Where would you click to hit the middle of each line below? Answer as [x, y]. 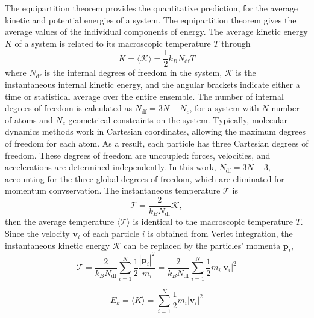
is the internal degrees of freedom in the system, [133, 72]
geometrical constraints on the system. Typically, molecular [178, 119]
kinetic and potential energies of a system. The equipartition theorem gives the [151, 20]
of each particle [111, 234]
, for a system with [224, 108]
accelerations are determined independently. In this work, [111, 167]
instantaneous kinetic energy [58, 245]
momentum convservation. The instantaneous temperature [113, 190]
